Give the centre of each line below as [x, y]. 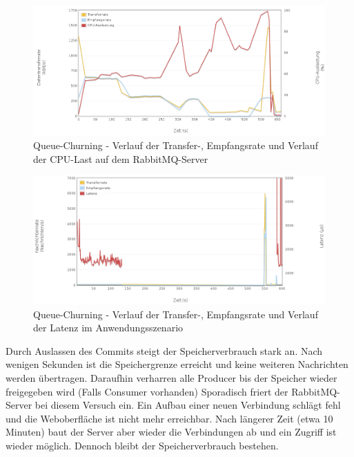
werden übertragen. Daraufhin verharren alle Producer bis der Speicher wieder [171, 377]
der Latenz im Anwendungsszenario [108, 328]
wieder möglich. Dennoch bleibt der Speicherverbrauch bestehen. [142, 445]
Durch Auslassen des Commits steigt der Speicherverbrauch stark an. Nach [164, 350]
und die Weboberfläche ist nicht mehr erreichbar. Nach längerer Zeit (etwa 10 [169, 418]
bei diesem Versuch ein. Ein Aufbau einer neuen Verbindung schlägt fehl [188, 405]
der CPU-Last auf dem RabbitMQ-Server [121, 158]
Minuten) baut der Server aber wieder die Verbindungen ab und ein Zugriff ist [171, 432]
